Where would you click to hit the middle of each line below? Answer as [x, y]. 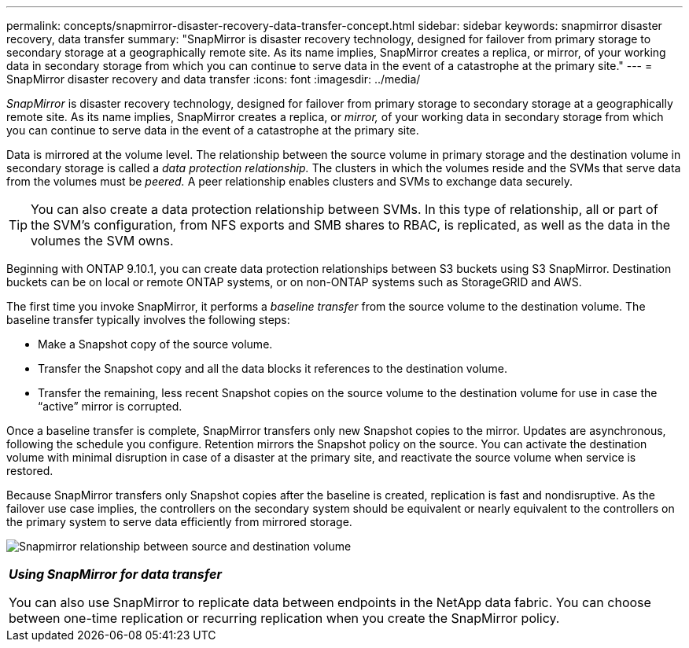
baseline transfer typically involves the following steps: [148, 320]
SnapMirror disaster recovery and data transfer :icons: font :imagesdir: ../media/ [214, 79]
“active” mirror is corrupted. [110, 406]
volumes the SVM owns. [102, 241]
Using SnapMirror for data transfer [115, 574]
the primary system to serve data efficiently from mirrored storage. [179, 522]
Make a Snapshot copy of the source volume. [155, 344]
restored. [30, 471]
